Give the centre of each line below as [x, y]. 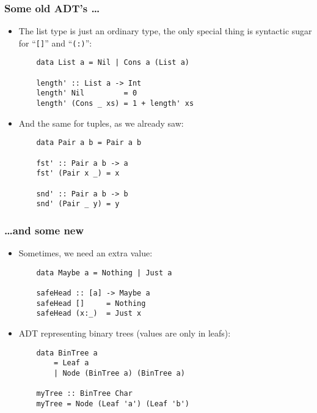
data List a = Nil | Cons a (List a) [113, 63]
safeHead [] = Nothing [91, 303]
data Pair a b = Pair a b [89, 143]
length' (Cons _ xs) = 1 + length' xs [115, 104]
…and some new [44, 230]
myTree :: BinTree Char [84, 394]
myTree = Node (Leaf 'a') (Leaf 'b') [113, 404]
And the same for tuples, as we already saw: [101, 123]
